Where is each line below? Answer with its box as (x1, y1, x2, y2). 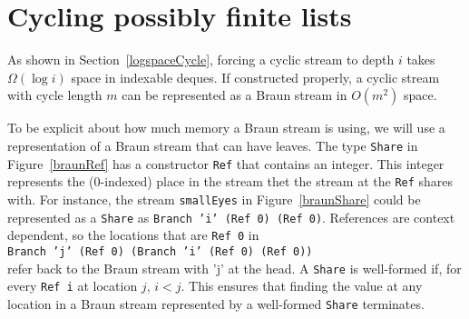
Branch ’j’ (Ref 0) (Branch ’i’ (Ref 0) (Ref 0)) (7, 244, 313, 258)
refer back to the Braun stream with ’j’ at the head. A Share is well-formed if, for (7, 258, 462, 277)
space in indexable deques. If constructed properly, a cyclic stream (71, 67, 440, 86)
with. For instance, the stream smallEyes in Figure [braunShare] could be (7, 189, 421, 208)
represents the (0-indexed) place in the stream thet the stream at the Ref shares (7, 172, 454, 191)
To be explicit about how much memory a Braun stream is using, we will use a (7, 118, 445, 137)
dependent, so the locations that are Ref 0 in (7, 225, 259, 244)
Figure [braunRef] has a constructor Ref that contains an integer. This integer (7, 154, 445, 173)
